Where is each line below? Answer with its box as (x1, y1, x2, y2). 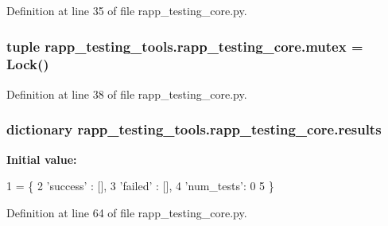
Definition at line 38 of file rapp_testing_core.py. (6, 85, 247, 102)
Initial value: (6, 150, 77, 167)
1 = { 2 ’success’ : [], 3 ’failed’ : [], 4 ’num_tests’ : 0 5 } (6, 177, 274, 194)
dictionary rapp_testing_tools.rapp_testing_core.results (6, 119, 382, 139)
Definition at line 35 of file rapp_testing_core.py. (6, 2, 247, 18)
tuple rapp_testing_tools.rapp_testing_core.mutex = (6, 36, 363, 56)
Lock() (6, 54, 49, 74)
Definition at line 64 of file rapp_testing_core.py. (6, 204, 247, 220)
